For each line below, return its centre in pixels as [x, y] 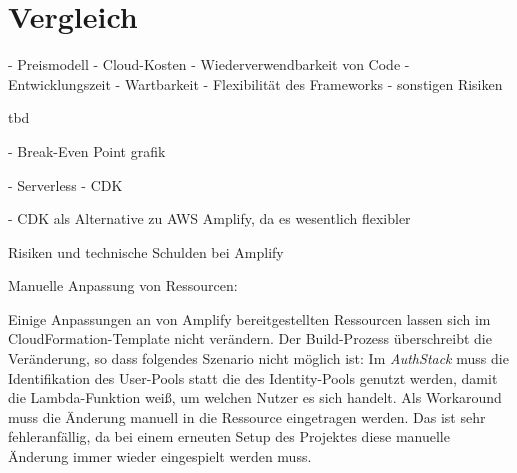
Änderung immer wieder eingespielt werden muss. [160, 456]
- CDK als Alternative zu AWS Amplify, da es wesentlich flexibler [209, 218]
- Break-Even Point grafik [87, 150]
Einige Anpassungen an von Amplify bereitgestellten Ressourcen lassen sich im [249, 318]
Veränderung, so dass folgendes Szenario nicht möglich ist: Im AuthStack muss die [258, 358]
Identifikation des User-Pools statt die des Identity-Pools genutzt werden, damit [253, 377]
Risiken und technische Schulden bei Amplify [146, 251]
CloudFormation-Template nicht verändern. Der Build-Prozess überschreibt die [250, 338]
